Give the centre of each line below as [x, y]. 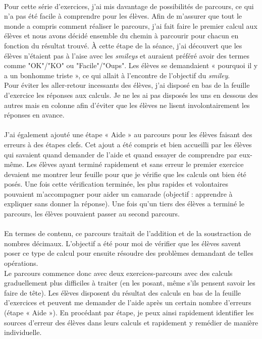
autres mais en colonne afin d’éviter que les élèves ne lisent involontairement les [127, 105]
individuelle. [23, 332]
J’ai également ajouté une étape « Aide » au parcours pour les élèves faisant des [128, 134]
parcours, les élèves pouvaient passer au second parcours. [92, 214]
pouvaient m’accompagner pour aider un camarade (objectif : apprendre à [118, 193]
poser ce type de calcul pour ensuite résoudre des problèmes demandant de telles [129, 253]
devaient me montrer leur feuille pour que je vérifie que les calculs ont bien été [125, 174]
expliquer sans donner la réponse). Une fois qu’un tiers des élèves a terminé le [124, 204]
